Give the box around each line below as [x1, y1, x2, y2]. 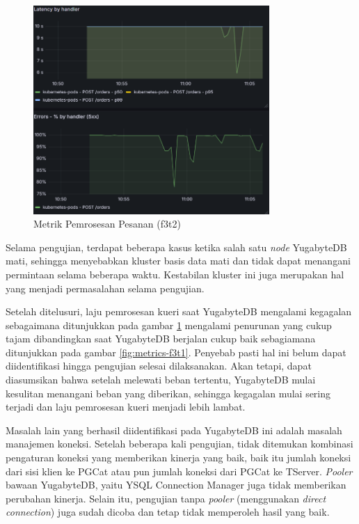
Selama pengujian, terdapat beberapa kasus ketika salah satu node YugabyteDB [6, 239, 347, 254]
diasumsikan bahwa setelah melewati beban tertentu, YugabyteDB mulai [6, 372, 316, 387]
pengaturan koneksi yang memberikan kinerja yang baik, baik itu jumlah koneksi [6, 450, 351, 465]
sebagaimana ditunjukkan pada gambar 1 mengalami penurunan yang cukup [6, 317, 332, 332]
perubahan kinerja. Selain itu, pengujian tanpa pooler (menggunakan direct [6, 491, 326, 505]
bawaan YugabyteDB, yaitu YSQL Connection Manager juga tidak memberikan [6, 477, 346, 492]
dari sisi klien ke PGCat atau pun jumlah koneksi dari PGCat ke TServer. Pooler [6, 463, 353, 478]
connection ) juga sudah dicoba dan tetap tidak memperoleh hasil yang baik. [6, 505, 330, 519]
